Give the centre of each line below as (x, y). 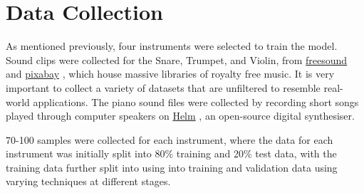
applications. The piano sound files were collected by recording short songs (196, 101)
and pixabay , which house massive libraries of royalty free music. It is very (170, 74)
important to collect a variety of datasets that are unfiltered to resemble (163, 87)
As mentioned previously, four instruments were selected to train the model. (172, 46)
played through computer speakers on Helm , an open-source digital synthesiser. (180, 116)
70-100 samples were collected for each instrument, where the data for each (170, 139)
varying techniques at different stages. (88, 181)
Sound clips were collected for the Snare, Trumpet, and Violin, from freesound (177, 59)
